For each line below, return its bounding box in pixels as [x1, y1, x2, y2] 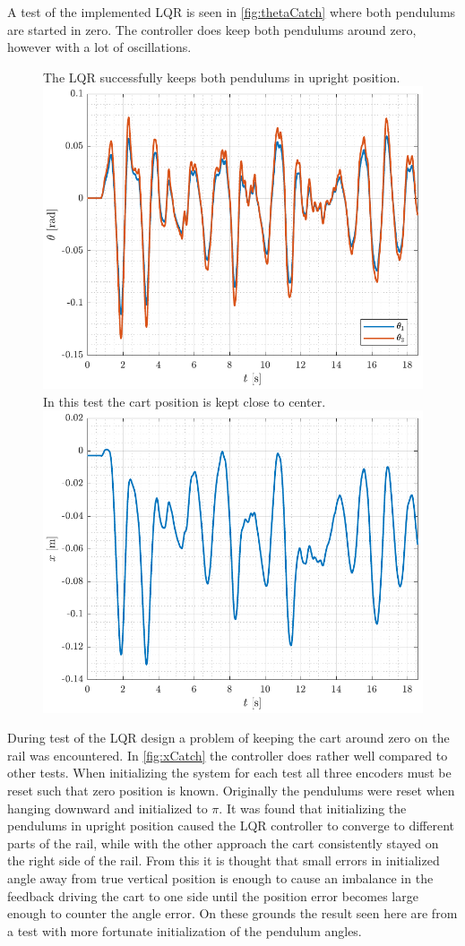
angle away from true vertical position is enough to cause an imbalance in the [7, 869, 434, 888]
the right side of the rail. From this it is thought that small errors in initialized [7, 851, 440, 870]
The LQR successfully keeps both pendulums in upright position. [43, 67, 400, 86]
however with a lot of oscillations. [7, 38, 192, 56]
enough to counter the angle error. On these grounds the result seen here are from [7, 904, 458, 923]
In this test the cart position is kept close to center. [43, 391, 326, 410]
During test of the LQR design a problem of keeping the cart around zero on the [7, 728, 450, 747]
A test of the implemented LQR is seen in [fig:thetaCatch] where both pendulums [7, 3, 456, 21]
